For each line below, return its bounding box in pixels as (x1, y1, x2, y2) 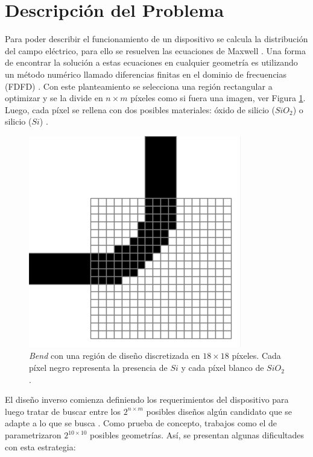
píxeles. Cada (232, 349, 281, 362)
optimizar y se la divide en (5, 92, 103, 104)
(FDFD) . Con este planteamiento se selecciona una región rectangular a (5, 79, 273, 92)
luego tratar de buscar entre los (5, 405, 121, 417)
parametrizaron (5, 429, 62, 441)
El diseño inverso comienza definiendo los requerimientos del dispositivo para (5, 393, 289, 406)
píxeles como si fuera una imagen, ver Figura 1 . (130, 92, 306, 104)
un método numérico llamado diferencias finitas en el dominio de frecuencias (5, 67, 287, 80)
